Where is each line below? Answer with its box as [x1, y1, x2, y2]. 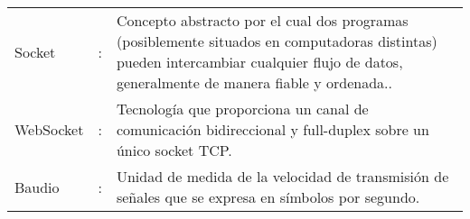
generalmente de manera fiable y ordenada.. [116, 72, 392, 93]
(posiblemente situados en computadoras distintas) [116, 31, 437, 51]
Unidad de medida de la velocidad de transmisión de [116, 166, 449, 187]
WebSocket [14, 119, 84, 140]
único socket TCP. [116, 140, 232, 160]
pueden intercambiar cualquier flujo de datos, [116, 51, 403, 72]
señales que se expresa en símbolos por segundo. [116, 187, 420, 207]
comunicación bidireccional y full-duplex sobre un [116, 119, 429, 140]
